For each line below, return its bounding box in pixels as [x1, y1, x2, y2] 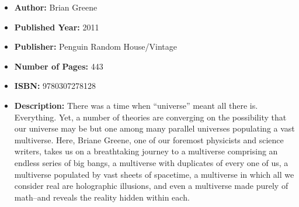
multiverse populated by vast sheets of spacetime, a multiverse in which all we [14, 168, 294, 180]
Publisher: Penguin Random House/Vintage [14, 40, 178, 53]
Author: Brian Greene [14, 1, 98, 13]
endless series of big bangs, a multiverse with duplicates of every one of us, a [14, 156, 288, 168]
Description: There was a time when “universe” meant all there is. [14, 99, 258, 111]
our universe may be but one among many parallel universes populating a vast [14, 122, 295, 134]
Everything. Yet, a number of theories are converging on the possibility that [14, 111, 287, 123]
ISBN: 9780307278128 [14, 80, 96, 92]
